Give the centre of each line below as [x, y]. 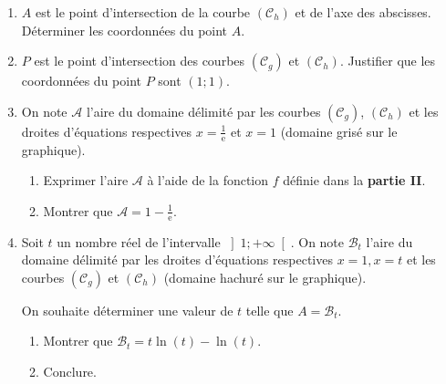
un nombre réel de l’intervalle [139, 241]
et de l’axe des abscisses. [363, 12]
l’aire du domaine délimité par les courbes [203, 111]
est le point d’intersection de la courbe [143, 12]
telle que [270, 310]
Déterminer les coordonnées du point [124, 30]
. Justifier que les [388, 61]
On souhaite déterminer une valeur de [127, 310]
